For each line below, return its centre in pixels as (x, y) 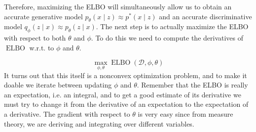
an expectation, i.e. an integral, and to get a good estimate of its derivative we (123, 94)
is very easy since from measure (185, 113)
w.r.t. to (42, 47)
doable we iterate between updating (58, 85)
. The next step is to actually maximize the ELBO (172, 26)
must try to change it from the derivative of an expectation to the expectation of (126, 104)
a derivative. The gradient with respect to (67, 113)
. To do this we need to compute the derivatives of (167, 38)
